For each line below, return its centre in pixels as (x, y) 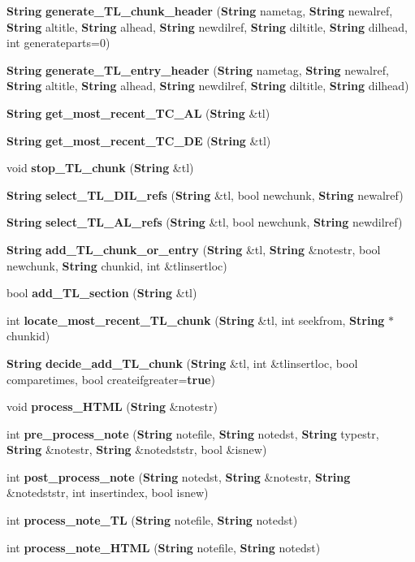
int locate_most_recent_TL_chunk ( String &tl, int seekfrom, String (196, 320)
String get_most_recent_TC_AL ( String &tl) (138, 112)
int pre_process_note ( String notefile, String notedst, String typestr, (193, 433)
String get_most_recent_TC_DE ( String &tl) (139, 140)
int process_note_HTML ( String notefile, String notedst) (164, 547)
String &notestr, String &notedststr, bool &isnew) (137, 450)
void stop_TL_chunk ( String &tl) (100, 168)
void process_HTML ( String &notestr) (112, 406)
